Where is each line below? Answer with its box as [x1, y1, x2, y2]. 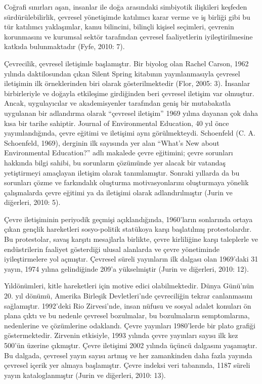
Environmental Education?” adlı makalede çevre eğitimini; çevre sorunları [4, 147, 233, 158]
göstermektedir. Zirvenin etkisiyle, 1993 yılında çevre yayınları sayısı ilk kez [4, 330, 238, 340]
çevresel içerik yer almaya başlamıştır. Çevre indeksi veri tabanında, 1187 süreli [4, 360, 250, 370]
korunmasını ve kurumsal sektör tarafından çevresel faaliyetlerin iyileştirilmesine [4, 31, 253, 41]
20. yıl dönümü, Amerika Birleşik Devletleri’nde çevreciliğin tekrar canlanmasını [4, 290, 253, 301]
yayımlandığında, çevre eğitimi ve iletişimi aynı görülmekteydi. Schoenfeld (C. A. [4, 127, 255, 138]
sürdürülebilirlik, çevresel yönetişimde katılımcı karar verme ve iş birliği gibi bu [4, 11, 250, 22]
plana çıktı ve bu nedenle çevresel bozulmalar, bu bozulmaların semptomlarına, [4, 310, 250, 321]
